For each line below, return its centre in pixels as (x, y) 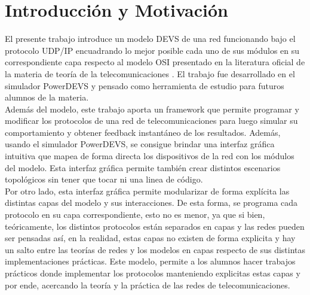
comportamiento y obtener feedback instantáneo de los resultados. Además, (143, 132)
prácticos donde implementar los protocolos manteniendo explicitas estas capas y (153, 273)
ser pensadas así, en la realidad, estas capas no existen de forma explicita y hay (150, 238)
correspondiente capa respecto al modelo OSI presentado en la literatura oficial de (155, 62)
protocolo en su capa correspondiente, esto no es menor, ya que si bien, (135, 215)
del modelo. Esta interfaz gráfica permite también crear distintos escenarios (143, 167)
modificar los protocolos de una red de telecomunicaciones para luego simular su (151, 121)
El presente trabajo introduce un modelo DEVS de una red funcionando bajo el (150, 39)
